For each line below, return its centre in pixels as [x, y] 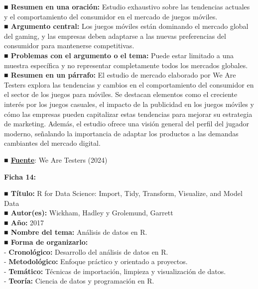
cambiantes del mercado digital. [52, 143]
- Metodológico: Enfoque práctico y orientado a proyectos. [96, 261]
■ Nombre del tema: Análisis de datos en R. [76, 232]
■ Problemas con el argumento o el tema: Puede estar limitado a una [119, 55]
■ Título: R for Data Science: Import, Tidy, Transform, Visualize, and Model [123, 193]
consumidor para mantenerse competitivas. [69, 46]
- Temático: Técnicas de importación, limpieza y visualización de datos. [115, 271]
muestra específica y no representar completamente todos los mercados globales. [126, 65]
